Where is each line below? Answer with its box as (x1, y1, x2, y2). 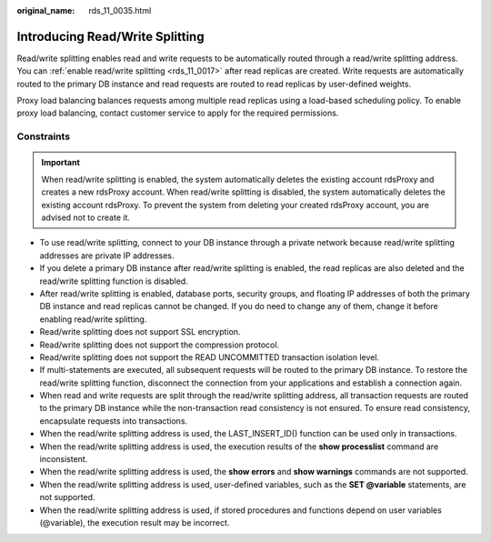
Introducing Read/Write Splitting (16, 28, 205, 45)
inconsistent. (39, 454, 88, 465)
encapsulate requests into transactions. (39, 415, 188, 427)
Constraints (16, 130, 71, 143)
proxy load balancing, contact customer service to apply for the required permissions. (16, 107, 339, 118)
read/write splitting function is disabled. (39, 276, 188, 286)
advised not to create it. (41, 212, 131, 223)
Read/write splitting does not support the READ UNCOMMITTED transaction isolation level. (39, 351, 380, 363)
